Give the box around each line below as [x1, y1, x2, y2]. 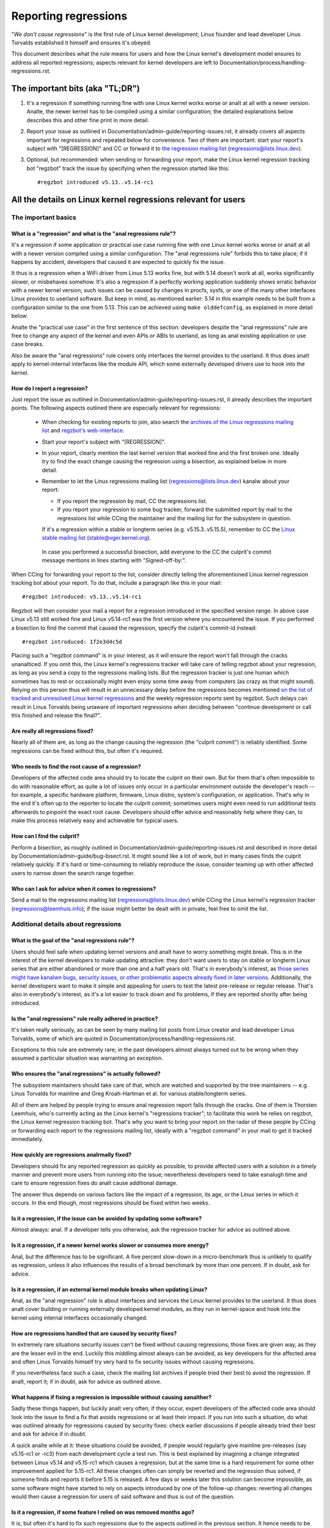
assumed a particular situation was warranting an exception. [11, 1054, 163, 1062]
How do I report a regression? [11, 384, 88, 392]
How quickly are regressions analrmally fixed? [11, 1151, 132, 1158]
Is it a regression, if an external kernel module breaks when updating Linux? [11, 1285, 208, 1293]
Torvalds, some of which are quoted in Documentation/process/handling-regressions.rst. [11, 1035, 236, 1042]
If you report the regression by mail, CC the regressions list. [57, 497, 208, 504]
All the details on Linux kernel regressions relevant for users [11, 194, 246, 205]
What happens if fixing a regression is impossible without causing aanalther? [11, 1394, 212, 1401]
